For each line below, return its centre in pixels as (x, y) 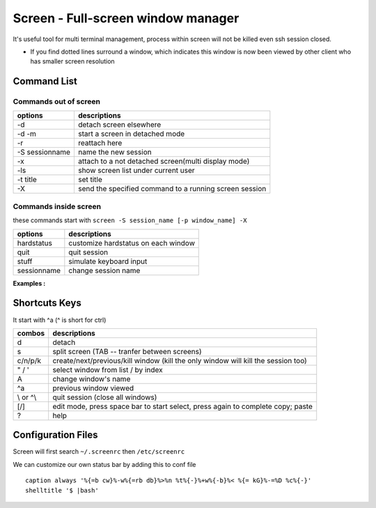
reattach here (100, 143)
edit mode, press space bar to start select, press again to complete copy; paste (182, 406)
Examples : (29, 283)
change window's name (92, 378)
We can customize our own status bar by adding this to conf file (104, 464)
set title (90, 180)
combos (31, 333)
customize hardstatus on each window (132, 243)
